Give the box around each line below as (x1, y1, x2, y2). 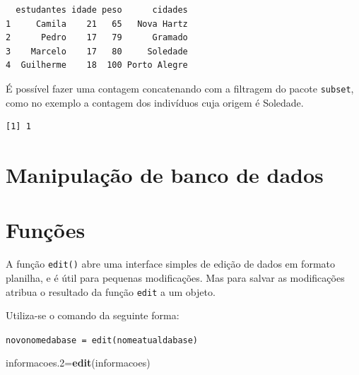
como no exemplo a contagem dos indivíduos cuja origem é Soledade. (6, 95, 304, 109)
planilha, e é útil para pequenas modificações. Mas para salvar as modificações (6, 270, 345, 285)
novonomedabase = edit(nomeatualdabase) (6, 335, 199, 345)
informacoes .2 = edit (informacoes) (6, 355, 151, 370)
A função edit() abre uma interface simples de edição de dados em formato (6, 256, 335, 271)
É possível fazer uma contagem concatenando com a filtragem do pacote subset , (6, 81, 354, 95)
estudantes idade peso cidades (16, 5, 188, 15)
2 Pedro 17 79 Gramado (6, 32, 188, 43)
